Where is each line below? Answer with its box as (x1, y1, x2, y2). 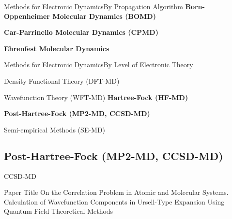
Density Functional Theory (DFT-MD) (4, 75, 120, 86)
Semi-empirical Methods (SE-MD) (4, 124, 105, 134)
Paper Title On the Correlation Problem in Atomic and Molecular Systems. (4, 187, 229, 197)
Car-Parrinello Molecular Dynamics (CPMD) (4, 27, 158, 37)
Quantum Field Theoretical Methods (4, 206, 113, 216)
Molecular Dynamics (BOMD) (52, 11, 156, 21)
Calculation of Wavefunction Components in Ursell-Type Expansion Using (4, 196, 225, 206)
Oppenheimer (4, 11, 50, 21)
